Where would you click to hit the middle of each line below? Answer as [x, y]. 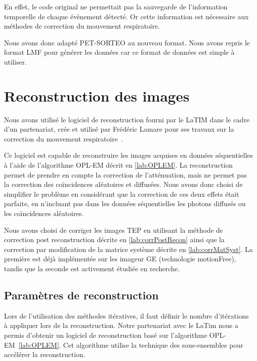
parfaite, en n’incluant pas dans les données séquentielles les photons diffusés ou [125, 203]
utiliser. [16, 61]
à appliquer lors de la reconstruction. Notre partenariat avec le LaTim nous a [121, 325]
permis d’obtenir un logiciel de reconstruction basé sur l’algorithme [106, 335]
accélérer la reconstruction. [45, 354]
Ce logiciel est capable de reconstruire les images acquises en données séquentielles [128, 155]
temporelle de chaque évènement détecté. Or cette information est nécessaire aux [126, 16]
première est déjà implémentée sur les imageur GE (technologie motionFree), [120, 259]
